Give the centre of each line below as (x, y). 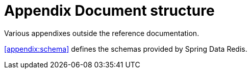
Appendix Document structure (109, 11)
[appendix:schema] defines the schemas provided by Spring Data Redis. (126, 49)
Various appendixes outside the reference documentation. (102, 33)
